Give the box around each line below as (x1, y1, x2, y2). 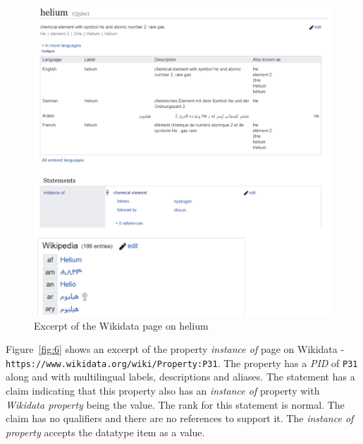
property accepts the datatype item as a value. (6, 424, 205, 439)
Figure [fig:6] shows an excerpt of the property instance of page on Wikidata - (6, 342, 345, 356)
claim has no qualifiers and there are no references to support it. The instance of (6, 411, 354, 426)
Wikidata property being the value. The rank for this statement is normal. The (6, 397, 345, 412)
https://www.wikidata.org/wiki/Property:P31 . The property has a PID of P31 (6, 355, 358, 370)
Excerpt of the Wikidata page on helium (34, 318, 209, 332)
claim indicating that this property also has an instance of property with (6, 383, 320, 398)
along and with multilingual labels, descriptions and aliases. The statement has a (6, 369, 355, 384)
